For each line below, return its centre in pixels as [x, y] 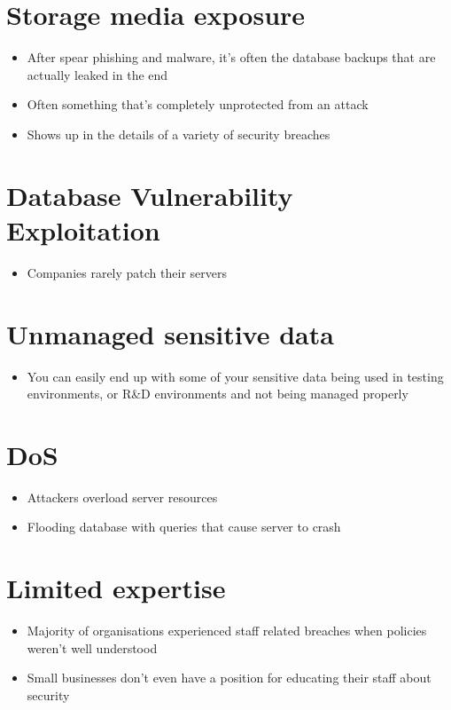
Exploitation [83, 229]
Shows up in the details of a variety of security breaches [179, 134]
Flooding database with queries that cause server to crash [184, 527]
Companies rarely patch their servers [127, 272]
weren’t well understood [92, 647]
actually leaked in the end [97, 74]
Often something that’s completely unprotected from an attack [198, 104]
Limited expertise [116, 588]
